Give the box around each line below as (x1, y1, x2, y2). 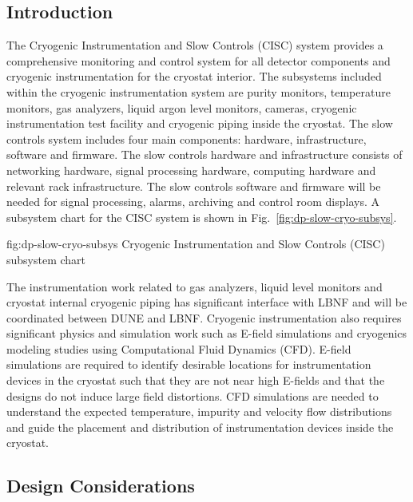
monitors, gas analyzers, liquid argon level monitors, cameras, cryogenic (6, 99, 357, 116)
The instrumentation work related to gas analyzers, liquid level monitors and (6, 278, 383, 294)
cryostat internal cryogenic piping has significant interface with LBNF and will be (6, 294, 407, 310)
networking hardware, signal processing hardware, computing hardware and (6, 161, 376, 178)
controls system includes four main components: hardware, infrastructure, (6, 130, 367, 147)
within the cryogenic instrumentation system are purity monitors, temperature (6, 83, 391, 100)
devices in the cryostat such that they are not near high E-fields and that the (6, 372, 385, 389)
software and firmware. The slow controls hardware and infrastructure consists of (6, 146, 403, 163)
